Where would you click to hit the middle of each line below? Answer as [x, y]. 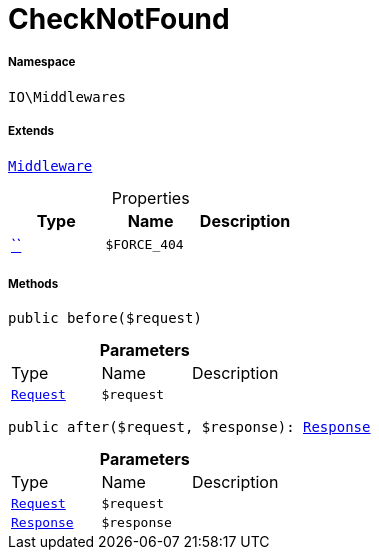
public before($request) [105, 318]
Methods [33, 283]
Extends [31, 131]
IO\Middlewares [67, 96]
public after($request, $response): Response [189, 427]
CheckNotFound [119, 19]
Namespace [42, 62]
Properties [150, 197]
